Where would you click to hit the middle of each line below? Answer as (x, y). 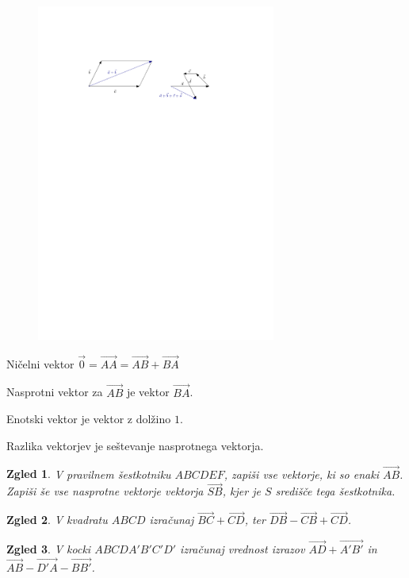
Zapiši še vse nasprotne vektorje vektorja (105, 491)
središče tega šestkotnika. (335, 491)
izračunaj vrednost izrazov (243, 549)
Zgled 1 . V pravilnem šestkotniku (89, 474)
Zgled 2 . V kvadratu (57, 520)
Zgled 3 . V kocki (49, 549)
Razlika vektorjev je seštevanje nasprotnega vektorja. (135, 445)
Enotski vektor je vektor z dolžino (89, 419)
